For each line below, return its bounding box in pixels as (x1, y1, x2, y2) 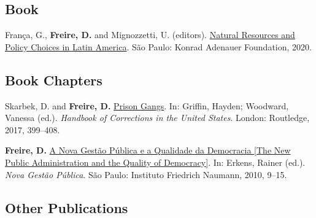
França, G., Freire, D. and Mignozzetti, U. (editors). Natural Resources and (5, 28, 295, 41)
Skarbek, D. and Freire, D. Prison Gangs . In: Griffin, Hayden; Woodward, (5, 99, 289, 112)
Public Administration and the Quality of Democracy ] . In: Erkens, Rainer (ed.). (5, 155, 306, 168)
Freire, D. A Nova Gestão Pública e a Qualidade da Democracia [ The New (5, 144, 291, 157)
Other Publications (5, 198, 128, 217)
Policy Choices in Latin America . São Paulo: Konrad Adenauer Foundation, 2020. (5, 40, 312, 53)
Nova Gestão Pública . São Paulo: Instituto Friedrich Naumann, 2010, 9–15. (5, 168, 287, 181)
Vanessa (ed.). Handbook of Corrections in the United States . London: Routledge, (5, 111, 310, 124)
